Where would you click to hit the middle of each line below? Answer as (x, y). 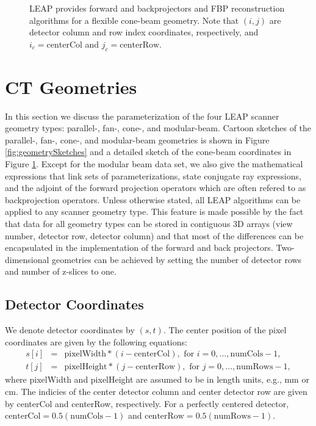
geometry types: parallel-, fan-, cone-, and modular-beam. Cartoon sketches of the (158, 128)
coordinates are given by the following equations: (96, 341)
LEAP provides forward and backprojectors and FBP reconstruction (157, 8)
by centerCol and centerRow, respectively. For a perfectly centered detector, (147, 403)
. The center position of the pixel (225, 330)
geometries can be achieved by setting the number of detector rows (177, 259)
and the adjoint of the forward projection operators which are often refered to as (156, 188)
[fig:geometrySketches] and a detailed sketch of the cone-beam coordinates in (148, 152)
